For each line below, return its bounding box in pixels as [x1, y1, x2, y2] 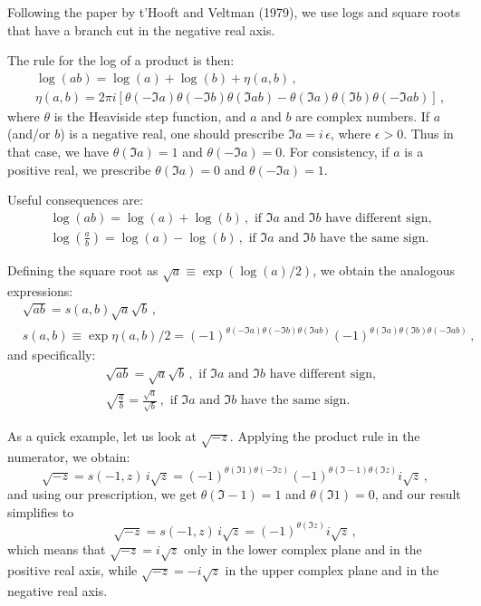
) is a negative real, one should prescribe [60, 124, 284, 143]
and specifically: [7, 345, 96, 364]
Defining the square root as [7, 260, 159, 279]
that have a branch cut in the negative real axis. [7, 20, 275, 39]
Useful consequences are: [7, 190, 143, 209]
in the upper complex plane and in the [225, 560, 439, 579]
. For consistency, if [282, 142, 390, 161]
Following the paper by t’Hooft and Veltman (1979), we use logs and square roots [7, 3, 460, 21]
